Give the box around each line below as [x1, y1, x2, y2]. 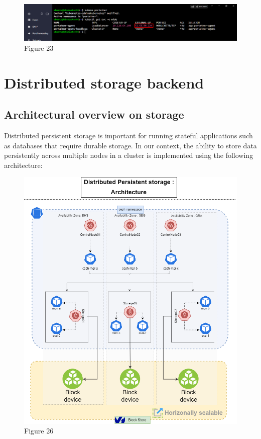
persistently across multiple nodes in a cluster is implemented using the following [4, 150, 253, 160]
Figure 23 [24, 42, 54, 53]
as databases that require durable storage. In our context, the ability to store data [4, 140, 257, 150]
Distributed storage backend [4, 72, 204, 93]
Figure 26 [24, 425, 54, 436]
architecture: [4, 159, 43, 170]
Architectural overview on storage [4, 107, 184, 122]
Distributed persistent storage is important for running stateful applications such [4, 130, 253, 141]
